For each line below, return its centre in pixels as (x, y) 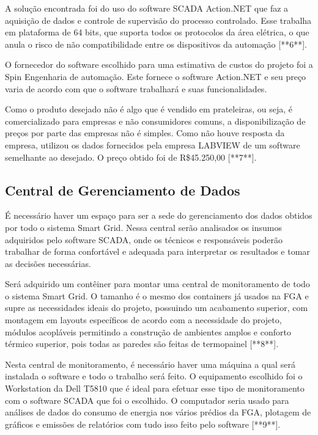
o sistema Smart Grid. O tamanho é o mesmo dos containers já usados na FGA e (157, 295)
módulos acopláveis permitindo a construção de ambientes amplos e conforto (148, 331)
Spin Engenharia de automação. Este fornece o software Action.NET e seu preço (156, 76)
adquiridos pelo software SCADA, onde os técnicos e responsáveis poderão (144, 239)
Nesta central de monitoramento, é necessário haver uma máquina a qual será (150, 364)
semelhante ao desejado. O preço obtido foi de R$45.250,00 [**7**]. (131, 157)
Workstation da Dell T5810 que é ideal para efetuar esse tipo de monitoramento (155, 388)
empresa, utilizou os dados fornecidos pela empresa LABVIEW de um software (153, 144)
